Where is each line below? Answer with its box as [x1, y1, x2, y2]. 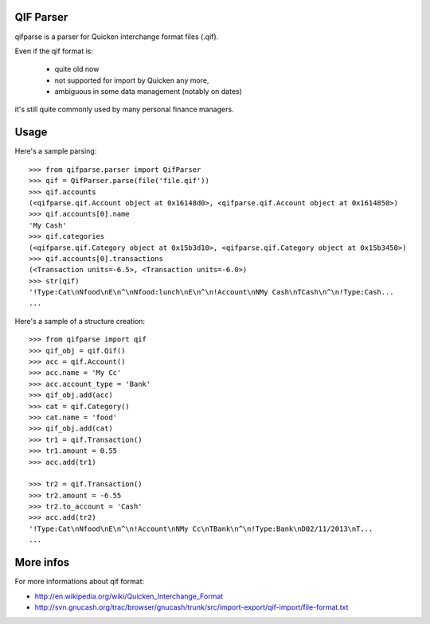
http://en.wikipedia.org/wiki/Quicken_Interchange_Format [34, 591, 224, 601]
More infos [14, 556, 70, 569]
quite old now [54, 64, 100, 74]
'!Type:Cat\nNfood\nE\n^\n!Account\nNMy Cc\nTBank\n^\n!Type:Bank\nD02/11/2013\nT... [29, 524, 373, 533]
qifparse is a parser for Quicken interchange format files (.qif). [14, 32, 219, 41]
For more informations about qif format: [14, 577, 145, 587]
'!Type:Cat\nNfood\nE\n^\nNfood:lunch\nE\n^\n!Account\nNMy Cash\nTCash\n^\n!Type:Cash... [29, 287, 394, 297]
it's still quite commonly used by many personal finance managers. [14, 104, 234, 115]
